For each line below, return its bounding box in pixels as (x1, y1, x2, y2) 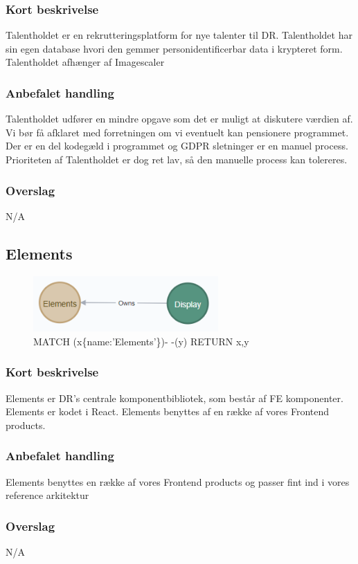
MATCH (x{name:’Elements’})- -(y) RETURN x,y (33, 334, 249, 348)
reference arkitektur (6, 488, 89, 502)
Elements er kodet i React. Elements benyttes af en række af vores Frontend (6, 404, 330, 419)
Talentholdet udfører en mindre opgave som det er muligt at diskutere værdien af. (6, 111, 353, 126)
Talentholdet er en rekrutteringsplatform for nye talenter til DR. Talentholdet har (6, 28, 352, 42)
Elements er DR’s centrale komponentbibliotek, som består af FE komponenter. (6, 390, 343, 405)
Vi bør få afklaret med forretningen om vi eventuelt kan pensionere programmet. (6, 125, 349, 139)
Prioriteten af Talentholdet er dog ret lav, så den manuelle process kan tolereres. (6, 152, 348, 166)
